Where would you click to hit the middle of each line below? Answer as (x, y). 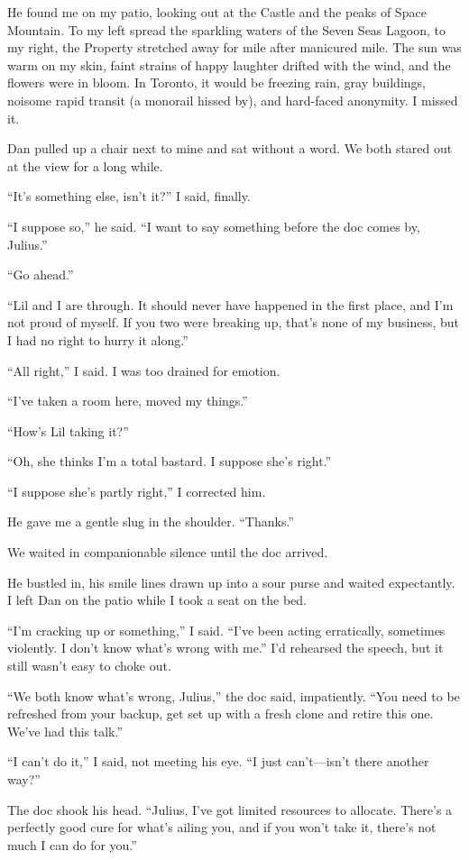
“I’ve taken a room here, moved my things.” (128, 401)
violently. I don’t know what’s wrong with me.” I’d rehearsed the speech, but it (225, 648)
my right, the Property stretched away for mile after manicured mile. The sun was (234, 47)
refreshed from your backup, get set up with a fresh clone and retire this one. (221, 714)
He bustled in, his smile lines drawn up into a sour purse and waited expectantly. (231, 582)
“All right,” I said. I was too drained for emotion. (144, 370)
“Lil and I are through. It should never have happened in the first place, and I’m (230, 304)
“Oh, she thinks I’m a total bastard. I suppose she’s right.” (170, 461)
